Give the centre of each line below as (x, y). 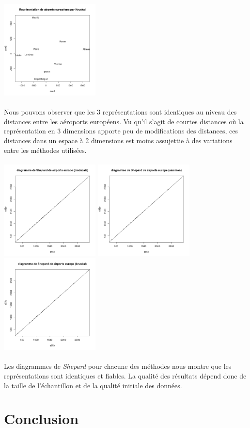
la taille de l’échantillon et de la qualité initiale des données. (93, 385)
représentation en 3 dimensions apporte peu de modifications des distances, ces (121, 131)
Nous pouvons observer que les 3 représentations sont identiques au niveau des (120, 112)
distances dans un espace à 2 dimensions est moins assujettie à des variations (118, 140)
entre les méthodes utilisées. (45, 150)
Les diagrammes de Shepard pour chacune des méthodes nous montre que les (118, 366)
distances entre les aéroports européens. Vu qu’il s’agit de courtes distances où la (124, 121)
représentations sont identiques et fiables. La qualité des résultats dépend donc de (125, 376)
